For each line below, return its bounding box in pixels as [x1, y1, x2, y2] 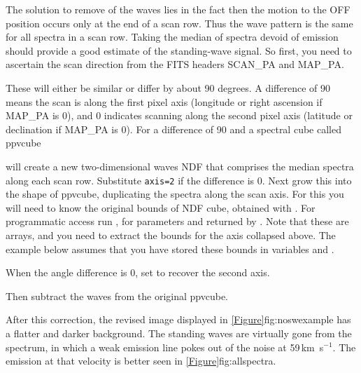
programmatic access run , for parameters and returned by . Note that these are [6, 214, 349, 229]
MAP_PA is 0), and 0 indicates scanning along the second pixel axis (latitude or [6, 108, 353, 123]
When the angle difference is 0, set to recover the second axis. [6, 265, 270, 280]
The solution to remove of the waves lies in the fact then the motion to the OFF [6, 2, 351, 16]
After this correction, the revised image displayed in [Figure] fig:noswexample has [6, 312, 351, 327]
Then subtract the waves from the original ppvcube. [6, 288, 228, 303]
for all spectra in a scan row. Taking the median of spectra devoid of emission [6, 29, 339, 44]
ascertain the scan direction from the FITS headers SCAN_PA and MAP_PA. [6, 57, 344, 72]
